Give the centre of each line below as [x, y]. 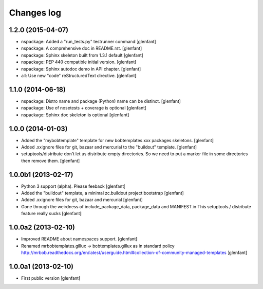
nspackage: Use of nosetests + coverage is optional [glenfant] [84, 108]
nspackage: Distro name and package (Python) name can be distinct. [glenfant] [101, 101]
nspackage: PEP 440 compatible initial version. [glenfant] [79, 62]
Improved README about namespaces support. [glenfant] [79, 239]
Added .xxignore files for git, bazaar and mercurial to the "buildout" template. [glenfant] [109, 147]
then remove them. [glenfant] [50, 161]
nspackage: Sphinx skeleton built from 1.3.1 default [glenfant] [82, 55]
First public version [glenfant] [51, 278]
